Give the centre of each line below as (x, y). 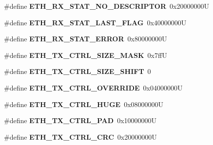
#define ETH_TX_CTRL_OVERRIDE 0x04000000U (93, 87)
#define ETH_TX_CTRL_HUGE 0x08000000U (84, 104)
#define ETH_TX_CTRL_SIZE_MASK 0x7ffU (86, 55)
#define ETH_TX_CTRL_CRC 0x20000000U (80, 136)
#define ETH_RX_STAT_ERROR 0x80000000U (86, 39)
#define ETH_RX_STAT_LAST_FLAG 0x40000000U (95, 22)
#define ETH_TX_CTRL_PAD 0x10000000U (80, 120)
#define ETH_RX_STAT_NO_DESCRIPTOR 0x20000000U (106, 6)
